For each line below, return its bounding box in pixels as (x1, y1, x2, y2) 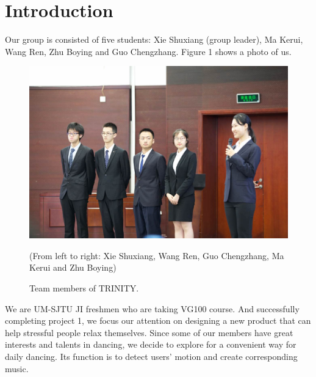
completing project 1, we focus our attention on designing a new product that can (5, 314, 311, 327)
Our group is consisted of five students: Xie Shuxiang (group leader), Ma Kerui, (5, 33, 303, 46)
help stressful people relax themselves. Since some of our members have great (5, 326, 293, 339)
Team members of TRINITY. (29, 282, 139, 295)
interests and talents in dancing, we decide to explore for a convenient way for (5, 338, 296, 351)
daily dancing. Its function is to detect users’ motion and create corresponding (5, 350, 298, 363)
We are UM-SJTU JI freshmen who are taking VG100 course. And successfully (5, 302, 300, 315)
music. (5, 362, 29, 375)
